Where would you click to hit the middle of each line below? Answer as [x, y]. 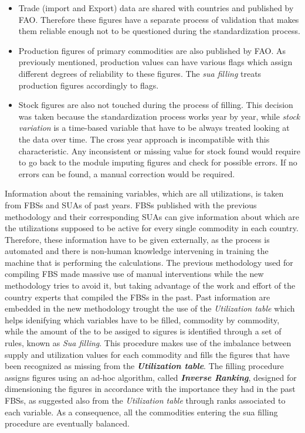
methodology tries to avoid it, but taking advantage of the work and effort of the [150, 285]
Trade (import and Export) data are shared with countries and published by [156, 8]
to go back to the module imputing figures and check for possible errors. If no [158, 162]
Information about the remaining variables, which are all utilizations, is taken [144, 193]
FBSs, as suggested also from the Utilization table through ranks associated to [145, 400]
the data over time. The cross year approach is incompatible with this [144, 139]
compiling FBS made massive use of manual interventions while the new [134, 274]
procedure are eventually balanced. [67, 423]
